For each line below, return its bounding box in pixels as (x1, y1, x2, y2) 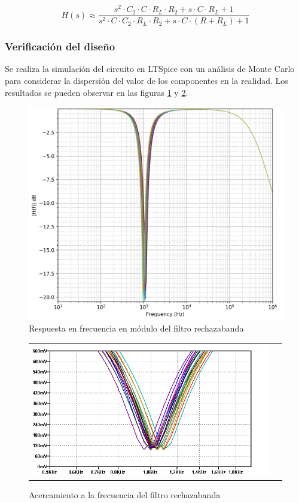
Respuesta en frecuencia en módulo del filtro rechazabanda (29, 322, 244, 335)
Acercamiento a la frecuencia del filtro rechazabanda (29, 489, 221, 501)
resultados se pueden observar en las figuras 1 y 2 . (5, 86, 188, 98)
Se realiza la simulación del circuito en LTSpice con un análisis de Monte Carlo (5, 62, 295, 75)
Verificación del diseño (5, 39, 115, 54)
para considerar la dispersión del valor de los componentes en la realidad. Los (5, 74, 288, 86)
